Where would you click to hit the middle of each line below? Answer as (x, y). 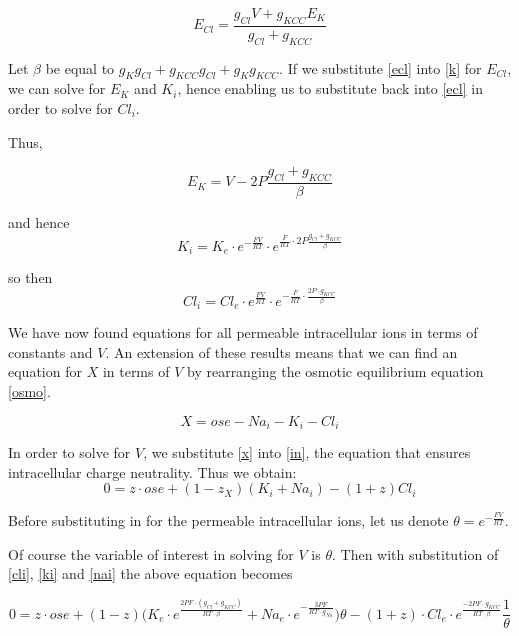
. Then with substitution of (415, 553)
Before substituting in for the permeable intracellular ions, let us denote (228, 520)
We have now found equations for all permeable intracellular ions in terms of (243, 332)
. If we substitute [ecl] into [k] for (380, 67)
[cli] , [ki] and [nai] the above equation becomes (150, 573)
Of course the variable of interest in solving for (151, 553)
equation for (45, 371)
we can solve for (57, 88)
